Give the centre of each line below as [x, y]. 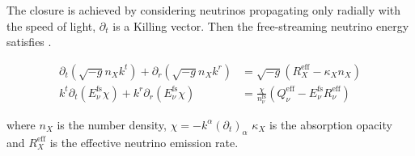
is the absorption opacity [330, 124]
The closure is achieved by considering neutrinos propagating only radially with [204, 10]
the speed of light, [51, 25]
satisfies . [29, 42]
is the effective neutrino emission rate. [144, 142]
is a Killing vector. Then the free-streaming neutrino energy [261, 25]
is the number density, [112, 124]
